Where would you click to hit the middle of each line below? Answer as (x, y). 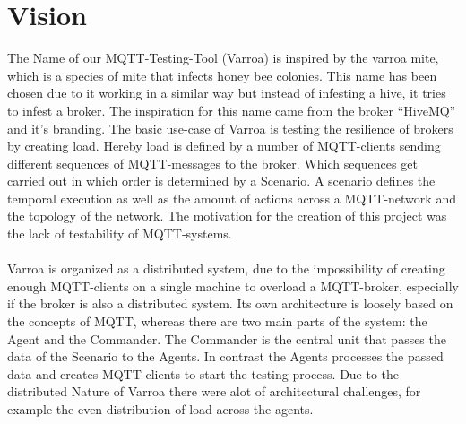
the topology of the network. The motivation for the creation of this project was (227, 216)
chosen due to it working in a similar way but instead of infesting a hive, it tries (227, 93)
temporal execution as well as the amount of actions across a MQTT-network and (232, 198)
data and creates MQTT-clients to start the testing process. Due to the (203, 373)
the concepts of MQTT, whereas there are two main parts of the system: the (217, 321)
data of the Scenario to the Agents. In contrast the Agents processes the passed (225, 356)
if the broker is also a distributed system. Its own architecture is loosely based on (230, 303)
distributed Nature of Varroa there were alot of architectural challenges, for (214, 391)
